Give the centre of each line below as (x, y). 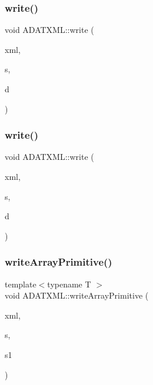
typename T (69, 284)
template (21, 284)
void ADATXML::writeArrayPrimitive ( (77, 295)
